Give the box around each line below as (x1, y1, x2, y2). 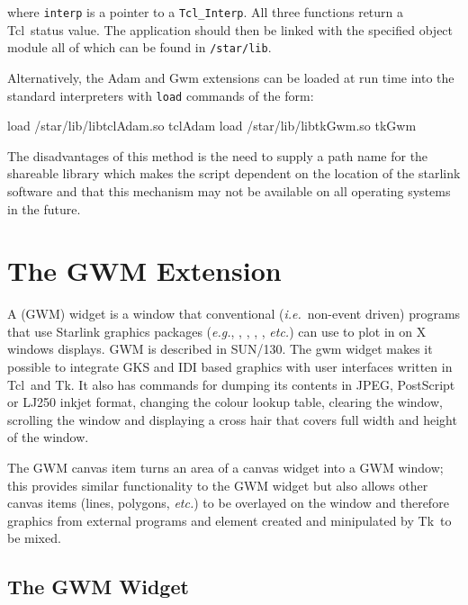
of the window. (7, 428, 89, 447)
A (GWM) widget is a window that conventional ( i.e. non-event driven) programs (7, 304, 461, 323)
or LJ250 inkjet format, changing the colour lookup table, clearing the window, (7, 393, 443, 411)
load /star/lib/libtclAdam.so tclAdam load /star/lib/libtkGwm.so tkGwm (7, 116, 417, 135)
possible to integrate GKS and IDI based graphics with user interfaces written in (7, 357, 453, 376)
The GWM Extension (7, 252, 282, 289)
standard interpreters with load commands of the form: (7, 86, 314, 104)
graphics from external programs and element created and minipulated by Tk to (7, 510, 452, 529)
